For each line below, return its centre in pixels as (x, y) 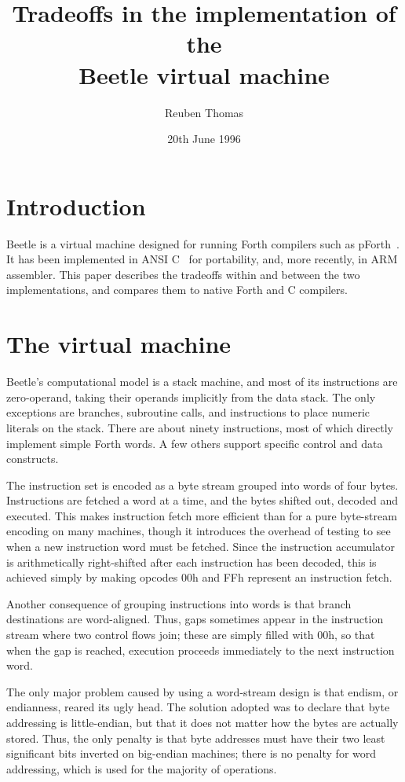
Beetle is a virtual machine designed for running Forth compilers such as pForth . (203, 243)
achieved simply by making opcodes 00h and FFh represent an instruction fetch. (199, 577)
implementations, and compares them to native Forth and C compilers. (177, 290)
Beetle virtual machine (204, 74)
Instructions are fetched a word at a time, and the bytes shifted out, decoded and (202, 500)
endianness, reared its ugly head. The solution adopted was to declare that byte (198, 707)
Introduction (76, 206)
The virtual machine (119, 344)
